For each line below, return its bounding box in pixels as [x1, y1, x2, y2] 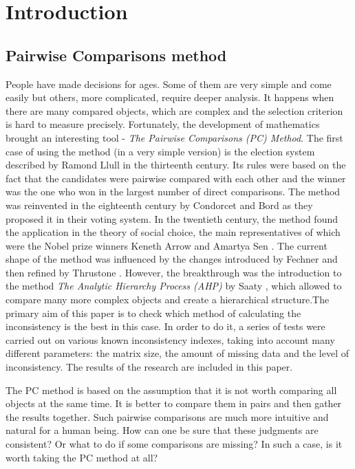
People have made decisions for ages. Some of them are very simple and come [6, 76, 332, 91]
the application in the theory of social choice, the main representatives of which [6, 225, 341, 239]
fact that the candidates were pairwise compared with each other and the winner [6, 171, 346, 185]
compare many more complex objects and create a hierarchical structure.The [6, 292, 330, 307]
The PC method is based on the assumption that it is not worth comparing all [6, 382, 337, 397]
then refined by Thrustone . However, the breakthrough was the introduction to [6, 265, 342, 279]
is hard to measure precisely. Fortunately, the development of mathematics [6, 117, 320, 131]
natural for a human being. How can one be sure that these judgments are [6, 423, 319, 437]
